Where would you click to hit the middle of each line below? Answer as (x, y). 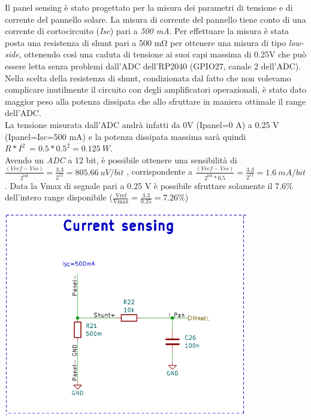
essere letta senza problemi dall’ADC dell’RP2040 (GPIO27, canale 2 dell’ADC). (153, 66)
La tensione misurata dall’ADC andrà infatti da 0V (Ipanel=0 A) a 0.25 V (142, 124)
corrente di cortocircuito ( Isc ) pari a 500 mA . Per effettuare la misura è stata (147, 31)
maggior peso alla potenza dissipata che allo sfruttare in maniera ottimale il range (155, 101)
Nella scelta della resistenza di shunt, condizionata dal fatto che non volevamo (148, 77)
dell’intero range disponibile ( (59, 197)
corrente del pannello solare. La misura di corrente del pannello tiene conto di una (155, 19)
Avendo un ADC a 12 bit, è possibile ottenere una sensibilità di (121, 159)
